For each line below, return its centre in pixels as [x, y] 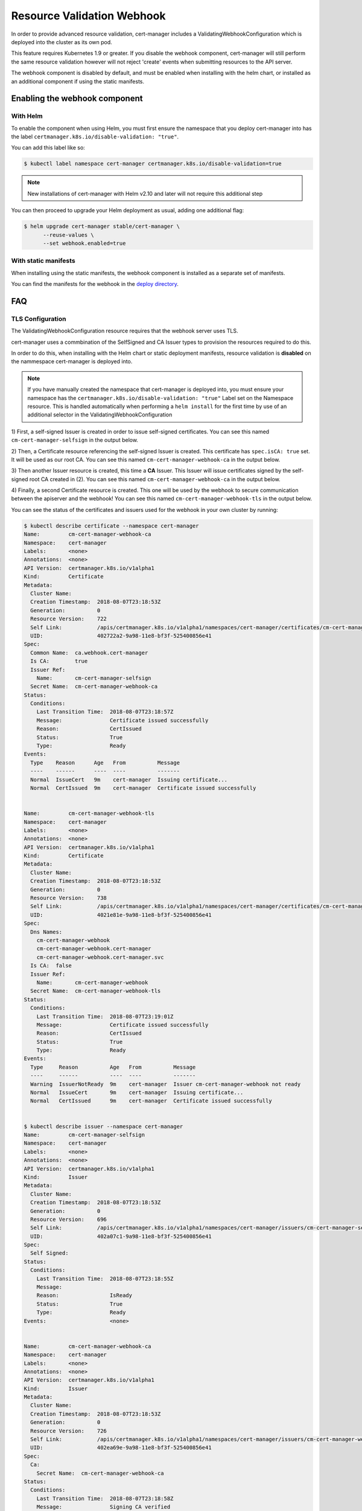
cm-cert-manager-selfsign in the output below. [75, 440]
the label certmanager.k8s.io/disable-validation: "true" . [95, 137]
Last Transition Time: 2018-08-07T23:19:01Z [105, 1016]
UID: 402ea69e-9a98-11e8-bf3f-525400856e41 [121, 1448]
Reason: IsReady [84, 1296]
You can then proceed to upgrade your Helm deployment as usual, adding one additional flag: [128, 210]
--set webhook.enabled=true [84, 243]
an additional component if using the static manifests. [78, 81]
